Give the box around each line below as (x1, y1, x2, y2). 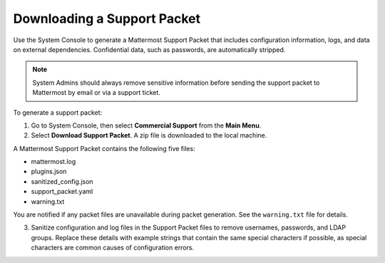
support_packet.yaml (31, 187, 93, 196)
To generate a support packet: (13, 108, 103, 117)
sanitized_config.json (31, 177, 93, 185)
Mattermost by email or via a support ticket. (32, 88, 160, 97)
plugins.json (31, 167, 67, 176)
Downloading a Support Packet (13, 11, 201, 26)
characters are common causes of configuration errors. (31, 243, 195, 252)
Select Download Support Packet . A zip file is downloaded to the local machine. (31, 131, 267, 140)
